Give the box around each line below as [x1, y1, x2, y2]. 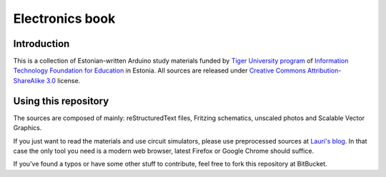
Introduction [13, 38, 70, 50]
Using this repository [13, 95, 109, 107]
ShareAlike [13, 76, 45, 85]
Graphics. [13, 124, 42, 132]
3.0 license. [46, 76, 81, 85]
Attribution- [307, 66, 342, 75]
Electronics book [13, 11, 116, 26]
